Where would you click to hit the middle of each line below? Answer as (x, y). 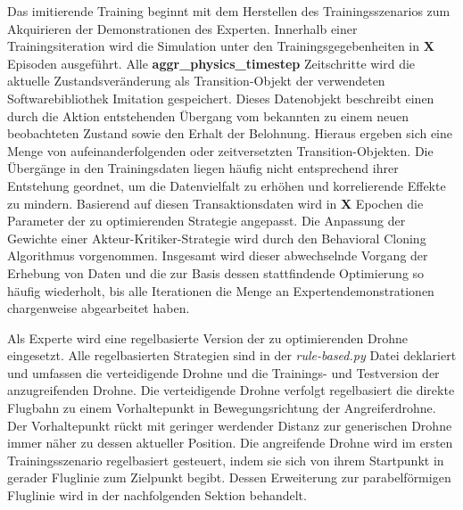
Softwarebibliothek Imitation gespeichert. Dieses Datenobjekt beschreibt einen (221, 98)
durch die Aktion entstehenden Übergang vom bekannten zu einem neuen (208, 115)
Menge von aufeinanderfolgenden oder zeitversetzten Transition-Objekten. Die (220, 150)
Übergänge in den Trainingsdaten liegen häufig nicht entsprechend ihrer (203, 168)
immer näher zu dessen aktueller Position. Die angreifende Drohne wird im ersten (230, 443)
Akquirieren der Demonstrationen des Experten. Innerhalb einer (182, 28)
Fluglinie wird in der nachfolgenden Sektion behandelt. (157, 495)
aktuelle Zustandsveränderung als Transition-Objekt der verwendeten (196, 81)
